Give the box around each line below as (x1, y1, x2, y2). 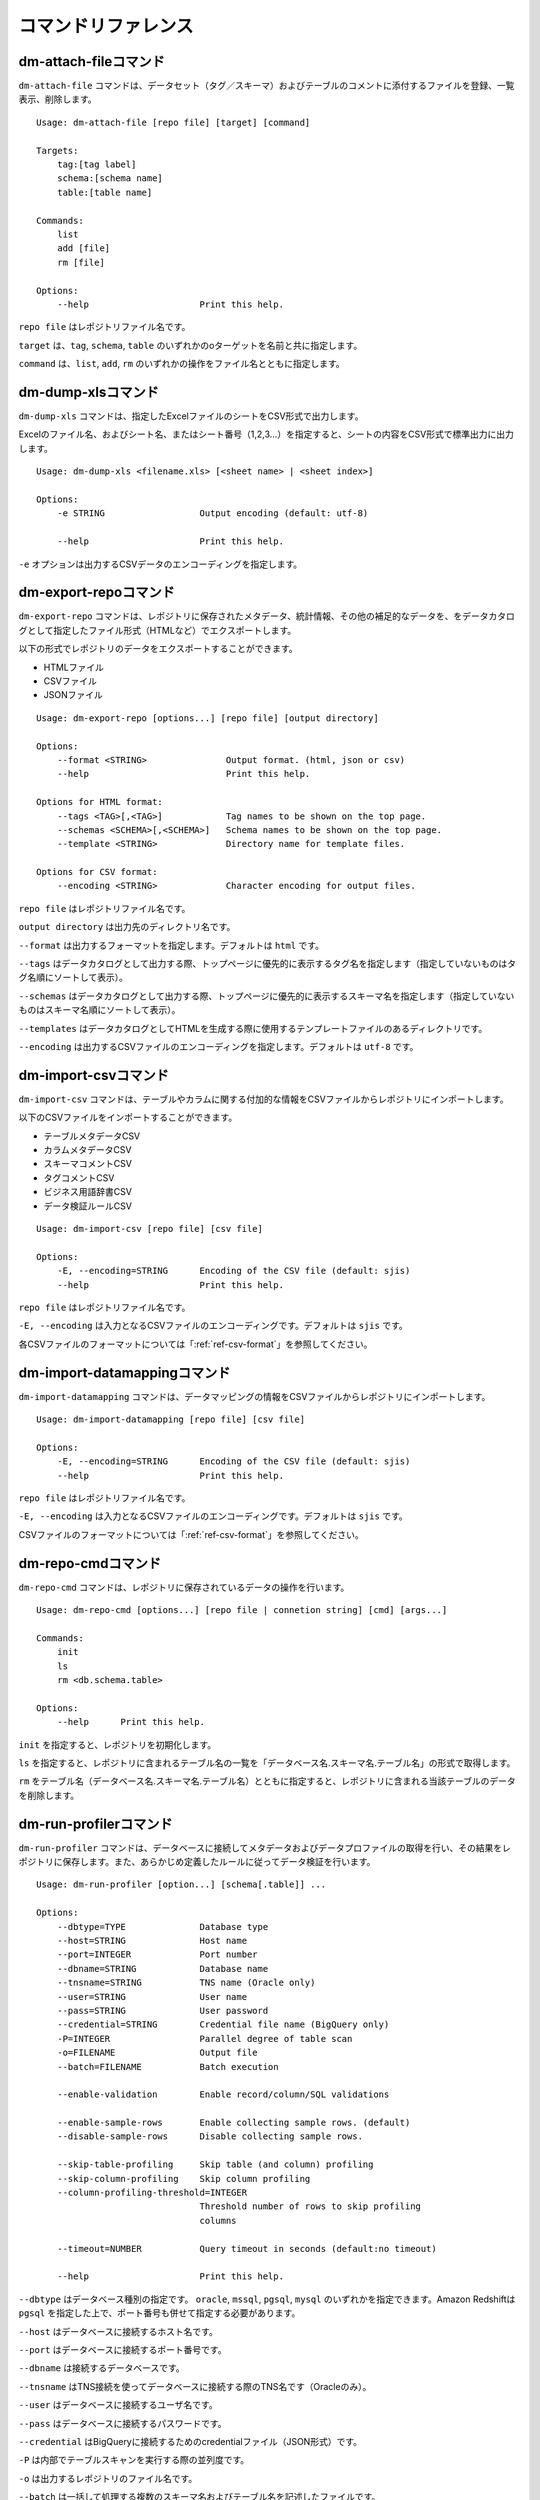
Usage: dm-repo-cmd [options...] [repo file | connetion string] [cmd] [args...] (36, 1605, 448, 1616)
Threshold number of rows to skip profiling (199, 2201, 422, 2212)
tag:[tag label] (56, 159, 137, 170)
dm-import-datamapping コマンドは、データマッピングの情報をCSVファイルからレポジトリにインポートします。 (18, 1390, 491, 1402)
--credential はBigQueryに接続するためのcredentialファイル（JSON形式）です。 (18, 2435, 362, 2447)
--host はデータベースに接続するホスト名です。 (18, 2325, 219, 2337)
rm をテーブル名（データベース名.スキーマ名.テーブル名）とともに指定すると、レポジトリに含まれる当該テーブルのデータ (18, 1775, 517, 1787)
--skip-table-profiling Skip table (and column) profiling (56, 2159, 374, 2170)
